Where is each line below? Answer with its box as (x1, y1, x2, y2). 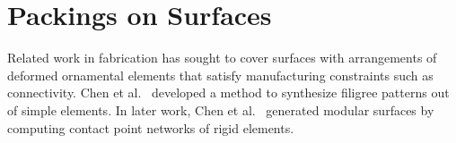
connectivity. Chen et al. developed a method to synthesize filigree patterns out (7, 83, 450, 102)
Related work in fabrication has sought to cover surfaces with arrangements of (7, 48, 437, 67)
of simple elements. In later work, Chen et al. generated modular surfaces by (7, 100, 434, 119)
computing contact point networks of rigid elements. (7, 118, 294, 137)
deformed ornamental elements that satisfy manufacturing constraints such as (7, 65, 434, 84)
